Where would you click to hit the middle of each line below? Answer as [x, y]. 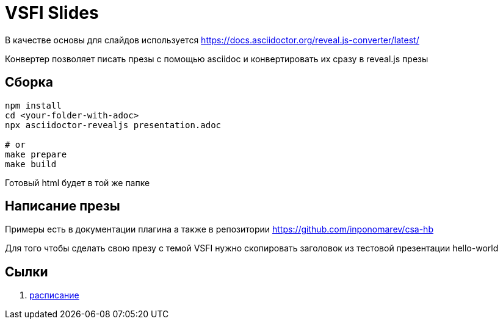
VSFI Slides [52, 13]
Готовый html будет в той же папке [78, 182]
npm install [33, 105]
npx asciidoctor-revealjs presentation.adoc [113, 125]
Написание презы [63, 206]
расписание [54, 295]
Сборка [29, 82]
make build [31, 164]
